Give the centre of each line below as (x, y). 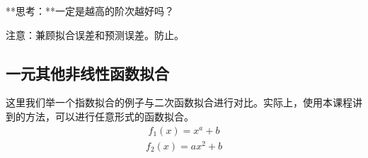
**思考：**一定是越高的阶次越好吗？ (90, 11)
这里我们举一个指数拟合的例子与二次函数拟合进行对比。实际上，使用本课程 (179, 102)
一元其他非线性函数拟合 (87, 73)
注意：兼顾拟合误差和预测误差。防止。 (95, 34)
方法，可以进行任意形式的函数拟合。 (109, 116)
